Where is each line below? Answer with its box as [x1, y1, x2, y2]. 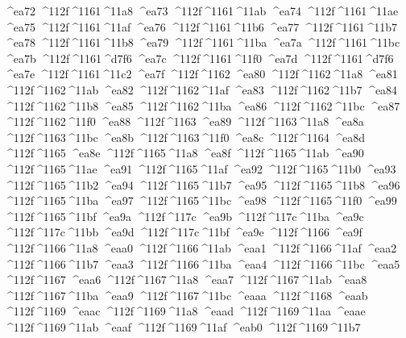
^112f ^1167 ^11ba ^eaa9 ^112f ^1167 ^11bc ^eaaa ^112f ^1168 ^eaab [4, 286, 368, 303]
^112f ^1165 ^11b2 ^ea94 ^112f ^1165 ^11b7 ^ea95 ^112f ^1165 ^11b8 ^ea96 [4, 176, 400, 193]
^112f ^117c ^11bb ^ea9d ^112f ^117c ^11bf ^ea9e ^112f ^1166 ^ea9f [4, 223, 362, 240]
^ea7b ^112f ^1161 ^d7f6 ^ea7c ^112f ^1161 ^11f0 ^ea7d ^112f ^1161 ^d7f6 [4, 49, 394, 66]
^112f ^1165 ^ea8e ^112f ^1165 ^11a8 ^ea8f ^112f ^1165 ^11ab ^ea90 [4, 144, 364, 161]
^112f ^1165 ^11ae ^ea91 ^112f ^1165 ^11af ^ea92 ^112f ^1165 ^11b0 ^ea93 [4, 160, 396, 177]
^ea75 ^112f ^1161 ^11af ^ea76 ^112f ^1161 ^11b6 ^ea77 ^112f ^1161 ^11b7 [4, 18, 398, 35]
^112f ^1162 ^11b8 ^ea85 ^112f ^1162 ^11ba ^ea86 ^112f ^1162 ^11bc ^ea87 [4, 97, 400, 114]
